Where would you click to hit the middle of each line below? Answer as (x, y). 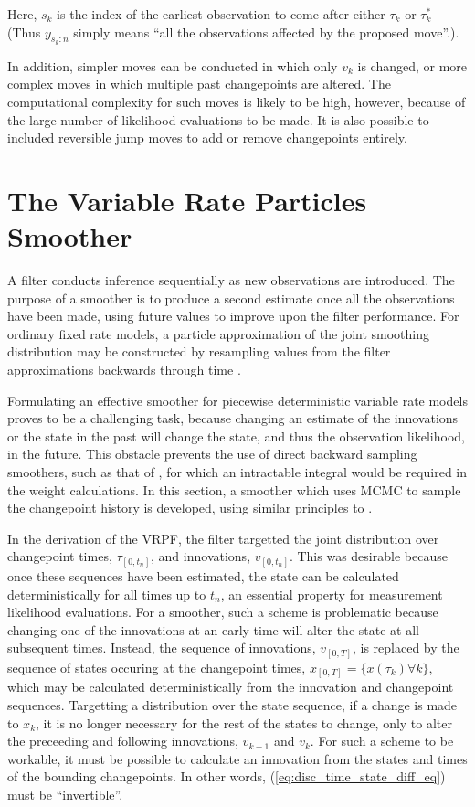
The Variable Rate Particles (187, 200)
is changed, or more (412, 65)
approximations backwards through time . (124, 370)
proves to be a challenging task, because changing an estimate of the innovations (233, 418)
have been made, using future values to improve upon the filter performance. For (233, 316)
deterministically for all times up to (107, 594)
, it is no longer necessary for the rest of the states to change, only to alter (244, 722)
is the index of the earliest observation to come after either (221, 14)
